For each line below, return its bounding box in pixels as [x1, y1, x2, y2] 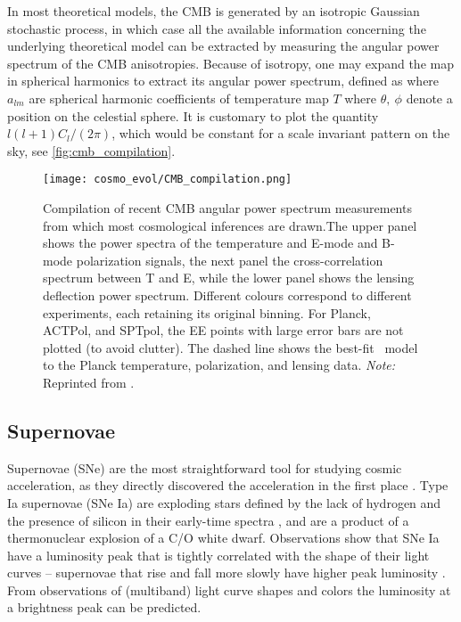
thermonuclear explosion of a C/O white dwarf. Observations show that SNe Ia [7, 528, 440, 547]
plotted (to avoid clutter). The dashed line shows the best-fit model [43, 338, 418, 356]
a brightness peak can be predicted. [7, 598, 202, 617]
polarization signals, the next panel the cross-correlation [76, 250, 383, 269]
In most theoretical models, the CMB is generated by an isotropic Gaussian [7, 2, 420, 20]
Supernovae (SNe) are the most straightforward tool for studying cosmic [7, 458, 402, 477]
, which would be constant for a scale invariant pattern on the [111, 124, 450, 143]
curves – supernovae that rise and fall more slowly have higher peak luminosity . [7, 563, 446, 582]
